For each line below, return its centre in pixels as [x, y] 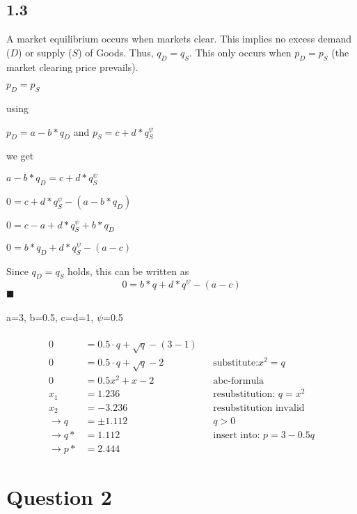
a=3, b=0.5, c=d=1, [50, 317]
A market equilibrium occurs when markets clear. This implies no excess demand [179, 39]
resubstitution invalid [259, 408]
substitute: [236, 363]
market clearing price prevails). [72, 67]
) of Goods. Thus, [116, 52]
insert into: [237, 436]
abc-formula [239, 381]
